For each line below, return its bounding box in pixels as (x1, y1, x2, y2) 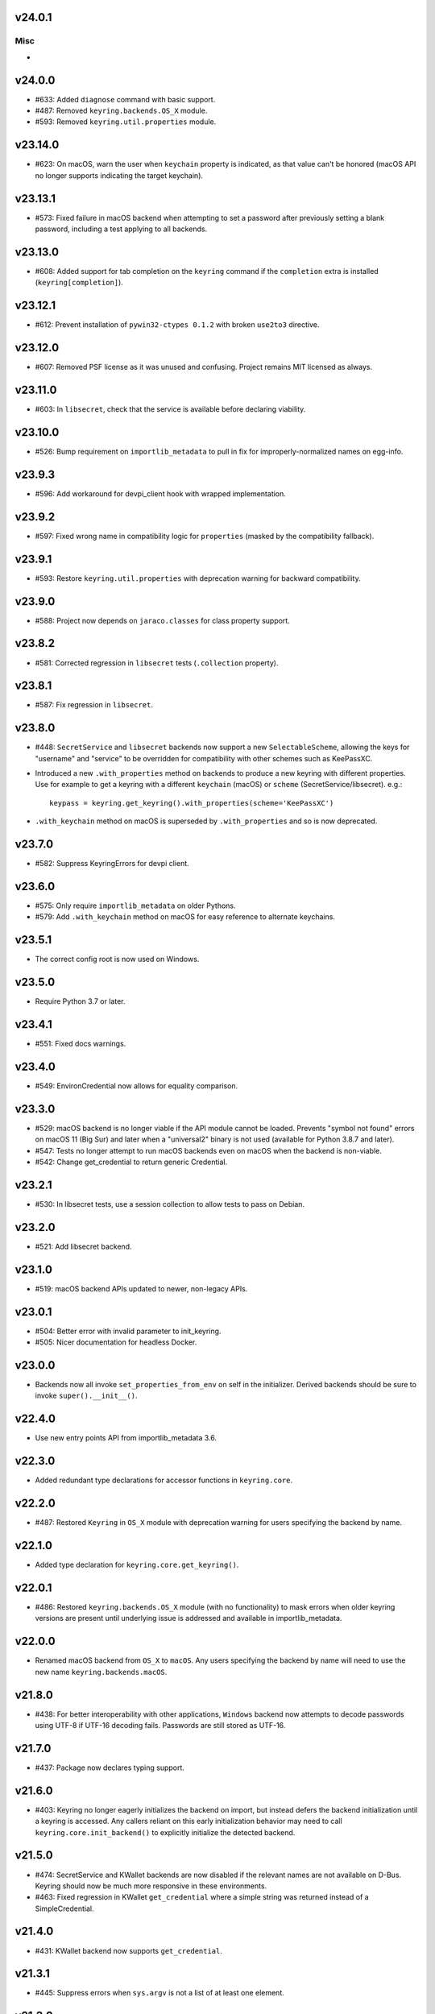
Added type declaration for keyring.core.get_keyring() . (35, 1560, 239, 1570)
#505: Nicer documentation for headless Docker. (35, 1337, 197, 1347)
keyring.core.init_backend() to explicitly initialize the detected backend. (35, 1827, 296, 1837)
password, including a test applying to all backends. (35, 224, 208, 234)
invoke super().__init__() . (35, 1390, 138, 1401)
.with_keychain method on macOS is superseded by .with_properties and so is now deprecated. (35, 816, 378, 826)
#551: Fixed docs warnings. (35, 1039, 126, 1049)
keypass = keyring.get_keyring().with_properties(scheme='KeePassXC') (49, 798, 334, 807)
